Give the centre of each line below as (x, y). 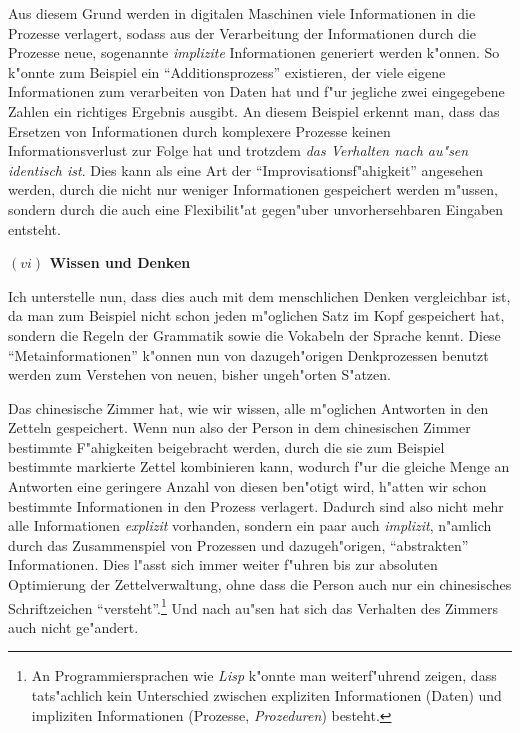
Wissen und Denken (120, 262)
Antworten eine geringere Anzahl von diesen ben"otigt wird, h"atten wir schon (247, 486)
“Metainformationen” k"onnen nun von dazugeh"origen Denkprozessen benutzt (248, 354)
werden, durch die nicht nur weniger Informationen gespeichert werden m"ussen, (253, 189)
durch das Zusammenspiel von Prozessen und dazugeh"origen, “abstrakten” (238, 544)
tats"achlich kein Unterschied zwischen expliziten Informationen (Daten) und (266, 695)
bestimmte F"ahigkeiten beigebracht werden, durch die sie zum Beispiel (226, 446)
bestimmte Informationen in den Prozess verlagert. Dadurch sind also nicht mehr (256, 505)
